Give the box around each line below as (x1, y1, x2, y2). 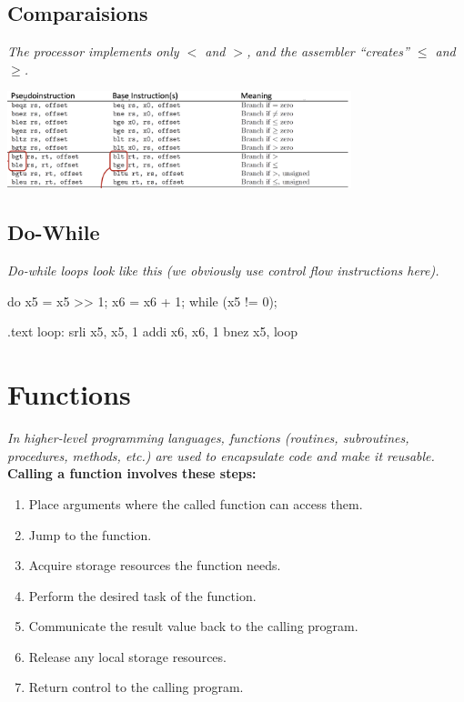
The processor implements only (7, 42, 179, 61)
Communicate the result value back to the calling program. (28, 617, 358, 636)
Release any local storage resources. (28, 647, 227, 666)
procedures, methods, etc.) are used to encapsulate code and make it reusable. (7, 446, 435, 465)
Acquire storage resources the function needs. (28, 556, 281, 575)
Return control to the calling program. (28, 677, 244, 697)
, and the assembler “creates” (247, 42, 409, 61)
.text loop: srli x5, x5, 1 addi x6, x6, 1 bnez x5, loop (7, 322, 298, 341)
